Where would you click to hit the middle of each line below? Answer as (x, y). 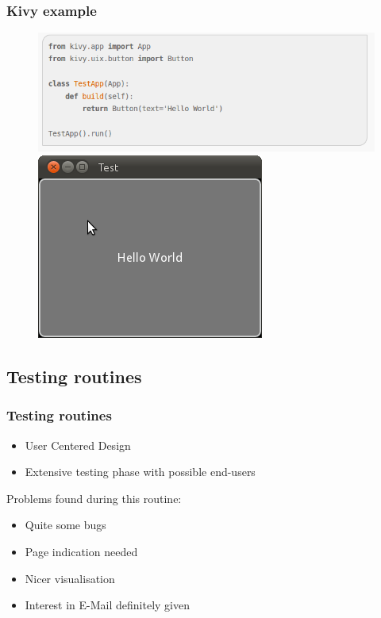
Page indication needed (81, 552)
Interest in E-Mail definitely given (108, 605)
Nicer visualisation (70, 578)
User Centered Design (78, 445)
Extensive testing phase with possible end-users (140, 472)
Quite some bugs (65, 525)
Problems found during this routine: (94, 498)
